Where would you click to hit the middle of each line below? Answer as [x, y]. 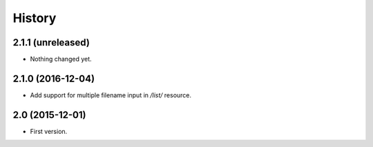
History [35, 18]
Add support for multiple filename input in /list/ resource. [111, 95]
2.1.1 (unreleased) [51, 42]
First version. [49, 131]
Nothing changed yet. [61, 59]
